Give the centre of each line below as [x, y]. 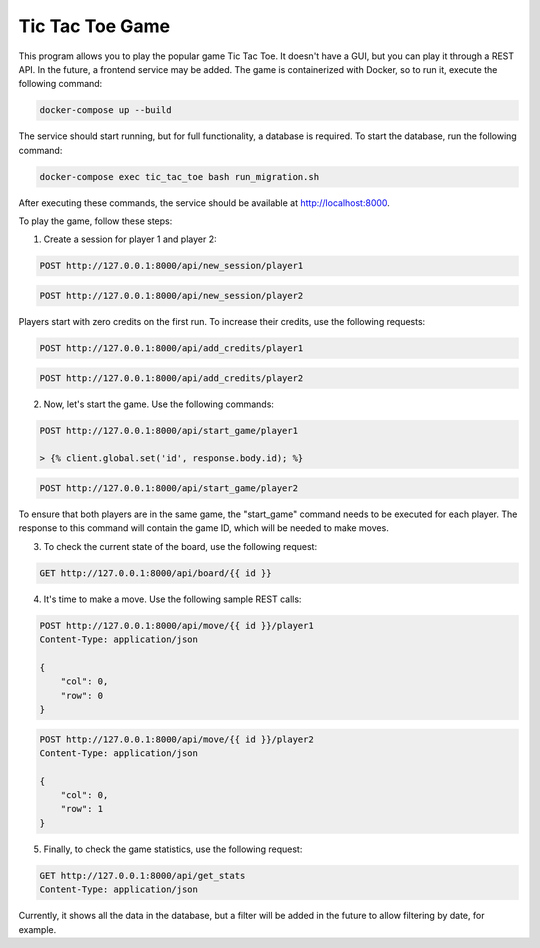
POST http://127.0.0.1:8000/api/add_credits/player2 [171, 378]
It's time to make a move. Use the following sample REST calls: [172, 599]
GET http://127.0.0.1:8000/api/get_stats [142, 875]
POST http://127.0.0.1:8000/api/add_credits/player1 [171, 348]
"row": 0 [82, 695]
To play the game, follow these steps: [95, 221]
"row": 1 [82, 809]
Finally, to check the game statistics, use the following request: [173, 849]
